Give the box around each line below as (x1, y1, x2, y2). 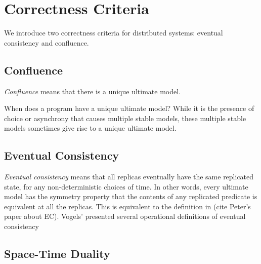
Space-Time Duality (4, 246, 110, 261)
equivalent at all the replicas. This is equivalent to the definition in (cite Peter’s (4, 201, 251, 211)
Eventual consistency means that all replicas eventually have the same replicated (4, 171, 254, 182)
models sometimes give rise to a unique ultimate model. (4, 123, 177, 133)
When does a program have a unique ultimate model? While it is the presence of (4, 103, 254, 114)
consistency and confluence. (4, 37, 89, 48)
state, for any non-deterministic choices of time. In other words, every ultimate (4, 181, 248, 192)
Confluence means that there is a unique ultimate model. (4, 86, 181, 96)
